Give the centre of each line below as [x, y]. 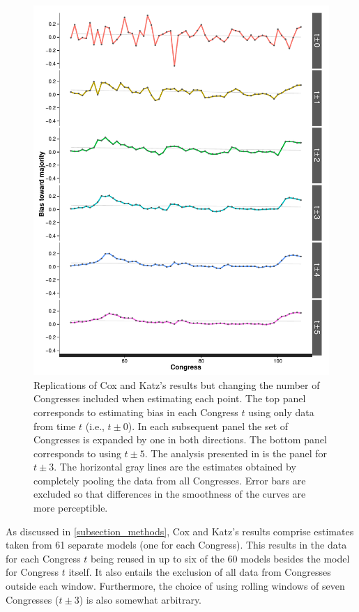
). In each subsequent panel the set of [208, 426]
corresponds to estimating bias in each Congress [136, 412]
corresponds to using [77, 453]
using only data [281, 412]
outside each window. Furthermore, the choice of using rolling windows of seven [175, 586]
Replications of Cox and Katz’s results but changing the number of [177, 384]
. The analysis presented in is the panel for [236, 453]
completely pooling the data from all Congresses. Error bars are [170, 480]
